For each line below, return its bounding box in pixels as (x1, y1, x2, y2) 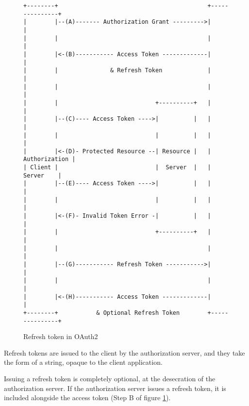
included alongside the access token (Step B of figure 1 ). (4, 392, 171, 403)
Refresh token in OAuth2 (23, 331, 98, 341)
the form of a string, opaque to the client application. (4, 357, 163, 367)
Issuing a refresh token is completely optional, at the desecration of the (4, 374, 216, 384)
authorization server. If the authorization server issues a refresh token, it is (4, 383, 226, 393)
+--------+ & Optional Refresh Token (23, 309, 180, 316)
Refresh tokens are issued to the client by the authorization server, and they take (4, 347, 245, 357)
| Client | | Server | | (23, 164, 211, 171)
